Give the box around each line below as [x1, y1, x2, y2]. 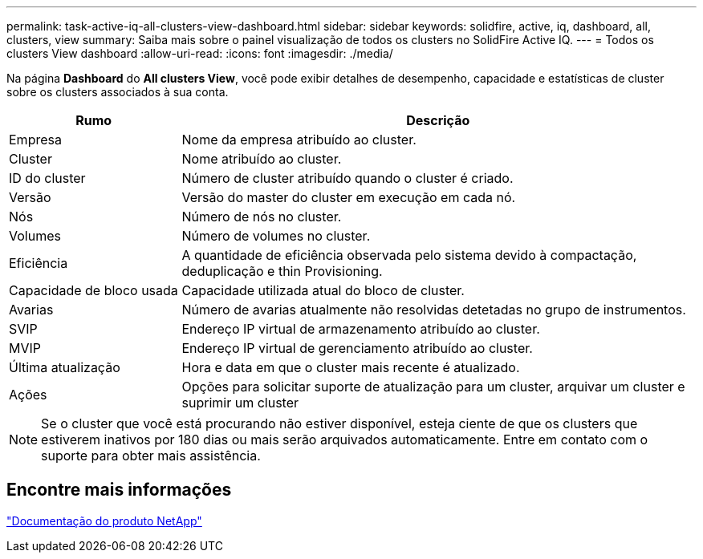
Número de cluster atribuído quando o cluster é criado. [181, 170, 514, 186]
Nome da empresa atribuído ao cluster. [181, 132, 417, 148]
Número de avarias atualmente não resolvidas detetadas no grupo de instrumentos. [181, 302, 686, 318]
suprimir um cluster [181, 395, 299, 411]
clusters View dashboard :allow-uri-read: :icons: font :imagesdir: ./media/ [6, 47, 393, 60]
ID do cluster [9, 170, 86, 186]
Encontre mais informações [6, 480, 232, 500]
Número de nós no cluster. [181, 209, 342, 225]
